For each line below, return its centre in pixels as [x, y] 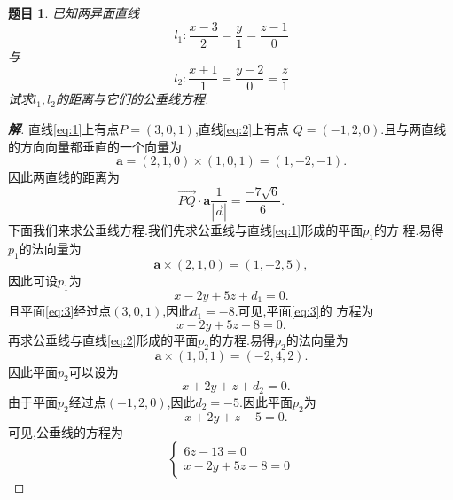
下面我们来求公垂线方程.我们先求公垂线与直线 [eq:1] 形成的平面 [186, 230]
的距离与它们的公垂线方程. [132, 99]
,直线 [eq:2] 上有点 [242, 128]
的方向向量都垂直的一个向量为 [95, 146]
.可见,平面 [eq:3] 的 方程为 [304, 311]
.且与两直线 [414, 128]
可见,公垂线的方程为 [66, 431]
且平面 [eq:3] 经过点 [60, 311]
